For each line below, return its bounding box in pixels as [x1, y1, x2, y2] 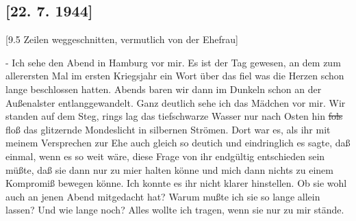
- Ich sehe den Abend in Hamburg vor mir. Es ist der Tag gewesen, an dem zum [5, 55, 341, 69]
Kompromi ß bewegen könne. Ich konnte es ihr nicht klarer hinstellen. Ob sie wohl [5, 176, 347, 190]
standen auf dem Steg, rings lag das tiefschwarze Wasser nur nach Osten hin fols [5, 109, 343, 123]
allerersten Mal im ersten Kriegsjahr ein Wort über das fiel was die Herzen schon [5, 68, 344, 83]
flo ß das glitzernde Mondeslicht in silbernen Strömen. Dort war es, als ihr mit [5, 122, 331, 136]
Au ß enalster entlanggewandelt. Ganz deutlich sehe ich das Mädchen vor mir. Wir [5, 95, 346, 109]
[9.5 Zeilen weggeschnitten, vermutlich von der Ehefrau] [5, 32, 238, 47]
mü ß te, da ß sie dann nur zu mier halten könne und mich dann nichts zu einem [5, 162, 333, 177]
